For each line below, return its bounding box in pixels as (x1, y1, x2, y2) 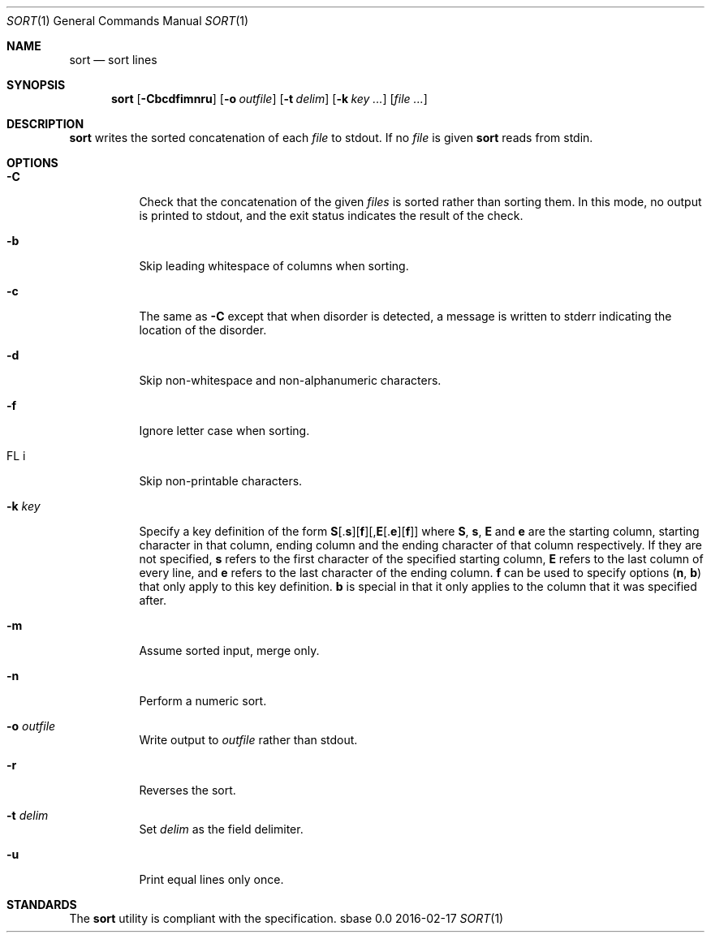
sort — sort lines (69, 53, 157, 67)
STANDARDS (6, 898, 77, 911)
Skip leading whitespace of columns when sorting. (139, 259, 409, 273)
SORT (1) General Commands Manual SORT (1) (6, 14, 249, 28)
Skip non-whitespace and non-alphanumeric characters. (139, 373, 442, 387)
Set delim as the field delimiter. (139, 822, 304, 836)
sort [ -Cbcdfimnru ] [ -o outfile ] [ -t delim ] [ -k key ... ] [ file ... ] (111, 92, 428, 106)
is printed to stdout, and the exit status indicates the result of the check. (139, 209, 524, 222)
